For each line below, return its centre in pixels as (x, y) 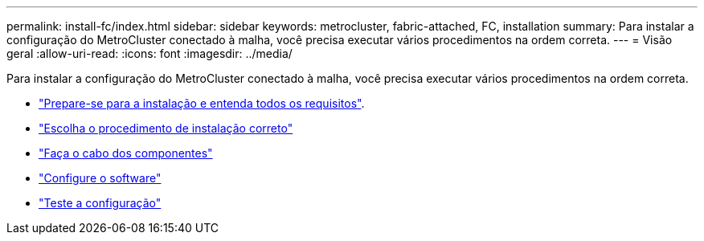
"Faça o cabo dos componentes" (126, 153)
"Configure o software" (100, 178)
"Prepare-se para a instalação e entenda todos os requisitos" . (202, 103)
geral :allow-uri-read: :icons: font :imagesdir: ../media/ (149, 53)
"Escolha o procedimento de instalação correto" (166, 128)
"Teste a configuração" (100, 203)
